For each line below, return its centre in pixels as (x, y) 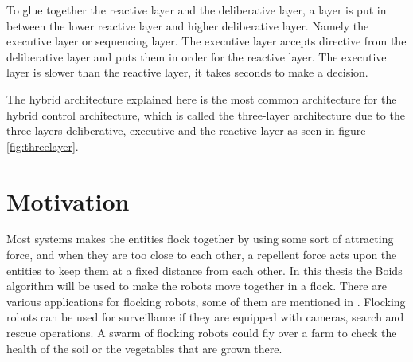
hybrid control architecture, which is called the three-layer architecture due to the (206, 114)
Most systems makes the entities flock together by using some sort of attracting (200, 239)
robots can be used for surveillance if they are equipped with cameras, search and (205, 317)
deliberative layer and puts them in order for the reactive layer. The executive (197, 56)
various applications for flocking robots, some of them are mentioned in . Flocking (206, 301)
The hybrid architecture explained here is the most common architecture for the (202, 98)
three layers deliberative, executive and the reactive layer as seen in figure (186, 130)
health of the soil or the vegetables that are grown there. (144, 348)
